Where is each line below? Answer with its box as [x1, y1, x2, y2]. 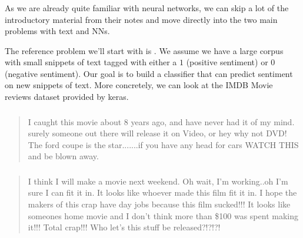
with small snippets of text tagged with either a [5, 56, 177, 68]
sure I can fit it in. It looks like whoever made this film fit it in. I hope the [28, 186, 297, 199]
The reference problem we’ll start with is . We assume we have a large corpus [5, 44, 284, 56]
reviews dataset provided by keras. [5, 90, 129, 103]
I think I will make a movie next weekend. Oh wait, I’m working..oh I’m [28, 175, 288, 187]
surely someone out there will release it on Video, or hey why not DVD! [28, 127, 287, 139]
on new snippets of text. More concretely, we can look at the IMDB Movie [5, 79, 273, 91]
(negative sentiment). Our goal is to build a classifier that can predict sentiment [5, 67, 293, 79]
